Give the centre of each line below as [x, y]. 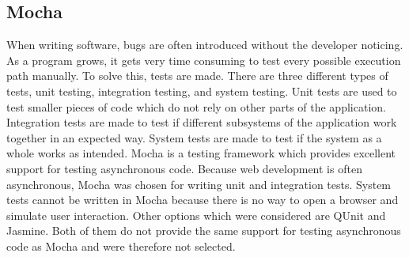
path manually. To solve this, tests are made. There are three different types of [197, 76]
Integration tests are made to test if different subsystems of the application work [202, 122]
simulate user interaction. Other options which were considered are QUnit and [196, 215]
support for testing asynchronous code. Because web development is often [184, 168]
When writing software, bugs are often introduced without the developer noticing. [205, 45]
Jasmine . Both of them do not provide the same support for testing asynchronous [204, 231]
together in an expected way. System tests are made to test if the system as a [194, 137]
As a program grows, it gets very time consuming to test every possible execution [204, 60]
